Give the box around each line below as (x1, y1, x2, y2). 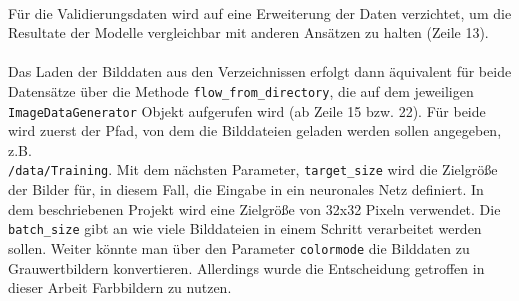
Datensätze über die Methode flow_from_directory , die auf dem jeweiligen (8, 80, 474, 101)
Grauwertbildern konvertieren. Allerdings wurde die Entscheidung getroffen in (8, 257, 485, 278)
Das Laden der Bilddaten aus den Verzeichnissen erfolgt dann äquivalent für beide (8, 61, 512, 82)
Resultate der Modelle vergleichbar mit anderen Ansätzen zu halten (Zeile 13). (8, 22, 489, 43)
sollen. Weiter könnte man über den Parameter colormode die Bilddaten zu (8, 237, 470, 258)
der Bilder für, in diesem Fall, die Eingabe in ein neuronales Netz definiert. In (8, 179, 484, 200)
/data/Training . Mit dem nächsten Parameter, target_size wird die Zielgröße (8, 159, 498, 180)
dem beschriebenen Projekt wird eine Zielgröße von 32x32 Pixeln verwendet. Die (8, 198, 501, 219)
